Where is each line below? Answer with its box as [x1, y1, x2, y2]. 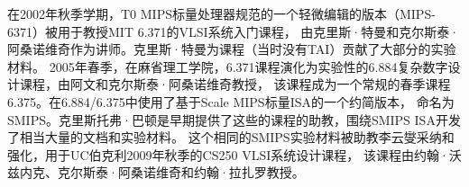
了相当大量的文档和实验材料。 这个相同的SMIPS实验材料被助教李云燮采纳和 [7, 128, 455, 147]
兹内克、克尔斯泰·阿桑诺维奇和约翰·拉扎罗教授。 [7, 163, 305, 182]
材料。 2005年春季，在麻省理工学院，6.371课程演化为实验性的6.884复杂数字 [7, 57, 448, 76]
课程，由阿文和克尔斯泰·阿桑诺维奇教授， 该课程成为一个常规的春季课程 [19, 75, 451, 93]
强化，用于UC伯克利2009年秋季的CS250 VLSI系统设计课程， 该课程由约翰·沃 [7, 145, 462, 164]
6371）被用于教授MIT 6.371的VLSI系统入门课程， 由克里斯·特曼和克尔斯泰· [7, 22, 460, 40]
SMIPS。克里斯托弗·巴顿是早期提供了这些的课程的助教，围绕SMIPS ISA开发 [7, 110, 461, 129]
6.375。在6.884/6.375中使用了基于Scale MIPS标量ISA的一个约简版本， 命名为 [7, 92, 455, 111]
